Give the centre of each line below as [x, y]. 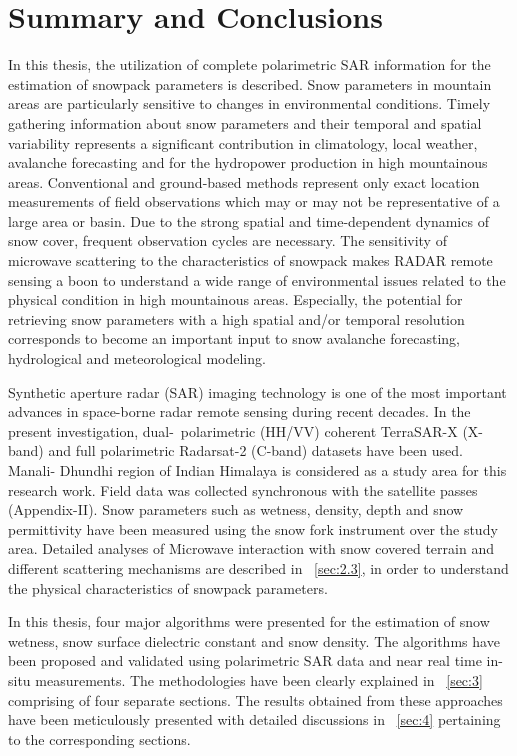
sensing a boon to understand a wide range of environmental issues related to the [257, 279]
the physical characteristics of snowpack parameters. [168, 587]
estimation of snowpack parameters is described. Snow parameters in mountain [250, 83]
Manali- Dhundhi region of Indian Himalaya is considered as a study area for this [257, 470]
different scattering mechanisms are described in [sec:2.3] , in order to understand [258, 567]
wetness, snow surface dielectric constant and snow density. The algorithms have [254, 640]
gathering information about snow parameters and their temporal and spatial [245, 122]
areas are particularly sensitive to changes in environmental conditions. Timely [249, 103]
